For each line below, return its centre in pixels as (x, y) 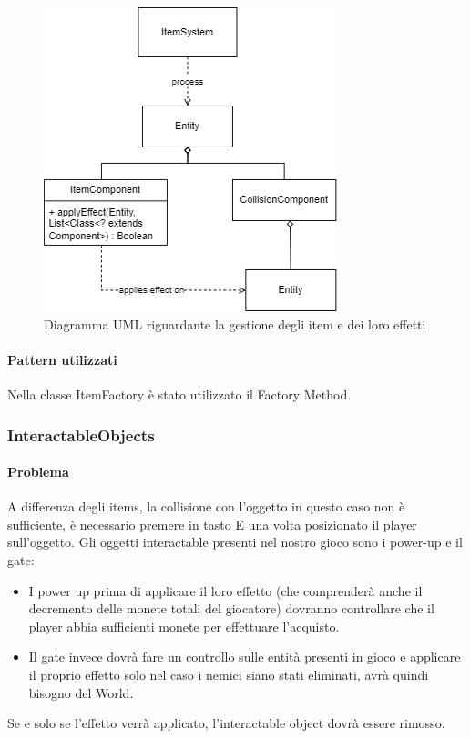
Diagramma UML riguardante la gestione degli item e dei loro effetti (235, 324)
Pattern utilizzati (62, 359)
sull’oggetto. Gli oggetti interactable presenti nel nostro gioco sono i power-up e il (235, 542)
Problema (38, 472)
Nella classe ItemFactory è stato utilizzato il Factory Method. (179, 394)
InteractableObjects (81, 435)
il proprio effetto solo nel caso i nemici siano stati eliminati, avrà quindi (229, 674)
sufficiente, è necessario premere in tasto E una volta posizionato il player (212, 524)
